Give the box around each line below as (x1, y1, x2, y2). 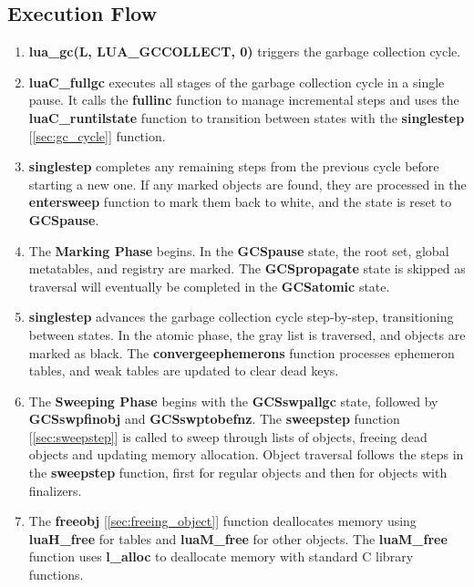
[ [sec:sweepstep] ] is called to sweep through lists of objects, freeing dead (28, 427, 428, 446)
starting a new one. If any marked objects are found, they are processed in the (28, 174, 467, 193)
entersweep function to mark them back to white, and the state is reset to (28, 192, 452, 211)
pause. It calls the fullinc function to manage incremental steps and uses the (28, 90, 459, 109)
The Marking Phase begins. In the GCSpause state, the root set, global (28, 241, 449, 260)
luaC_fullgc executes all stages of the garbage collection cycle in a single (28, 72, 445, 91)
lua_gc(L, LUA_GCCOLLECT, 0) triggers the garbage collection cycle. (28, 42, 461, 61)
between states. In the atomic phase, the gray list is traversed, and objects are (28, 324, 466, 344)
